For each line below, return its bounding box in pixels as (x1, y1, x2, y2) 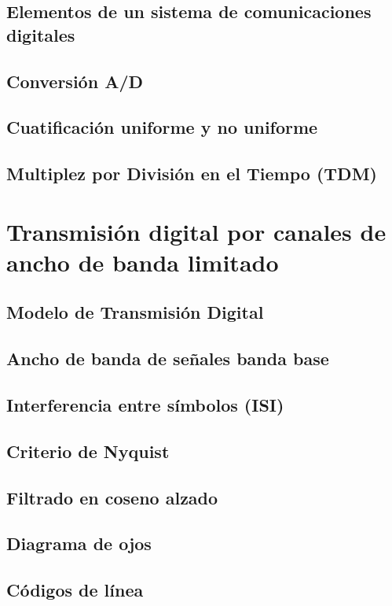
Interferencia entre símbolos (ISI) (6, 393, 284, 417)
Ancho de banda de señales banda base (6, 346, 329, 371)
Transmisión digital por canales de (6, 215, 387, 247)
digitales (6, 22, 75, 46)
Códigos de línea (6, 578, 144, 602)
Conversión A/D (6, 68, 143, 93)
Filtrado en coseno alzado (6, 485, 218, 509)
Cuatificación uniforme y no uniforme (6, 115, 318, 139)
